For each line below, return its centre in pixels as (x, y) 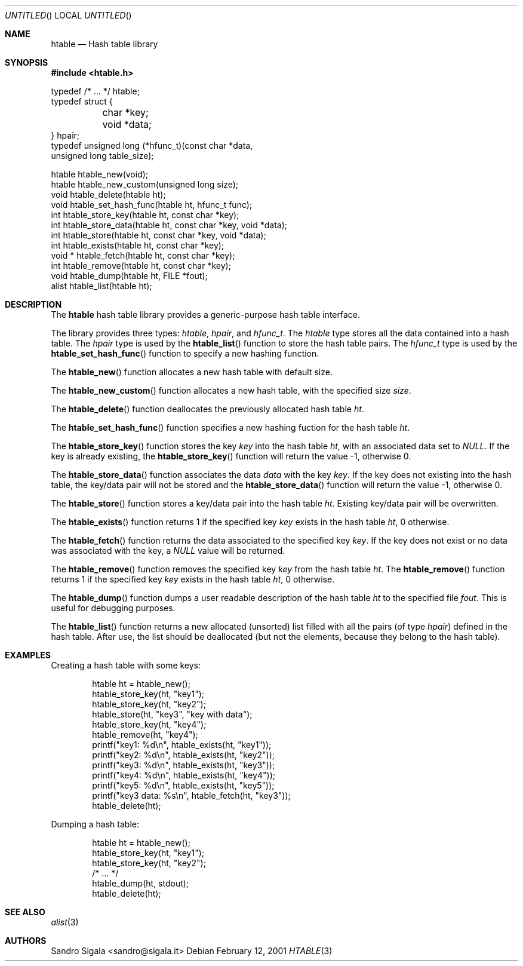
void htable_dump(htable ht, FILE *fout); (129, 276)
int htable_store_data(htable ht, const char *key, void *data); (169, 225)
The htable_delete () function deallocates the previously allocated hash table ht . (207, 409)
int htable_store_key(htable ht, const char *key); (145, 215)
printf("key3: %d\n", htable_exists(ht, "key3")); (184, 765)
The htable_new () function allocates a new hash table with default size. (192, 372)
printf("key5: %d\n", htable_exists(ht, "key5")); (183, 785)
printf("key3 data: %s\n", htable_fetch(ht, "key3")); (191, 795)
